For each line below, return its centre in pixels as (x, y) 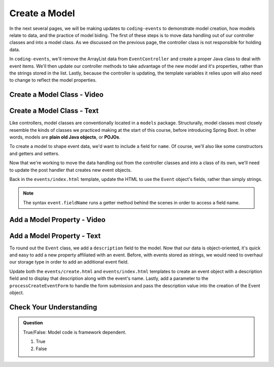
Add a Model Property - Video (58, 220)
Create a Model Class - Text (54, 111)
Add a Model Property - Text (55, 236)
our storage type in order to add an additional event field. (69, 262)
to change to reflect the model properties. (53, 80)
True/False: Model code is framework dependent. (75, 332)
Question (33, 323)
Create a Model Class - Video (57, 95)
